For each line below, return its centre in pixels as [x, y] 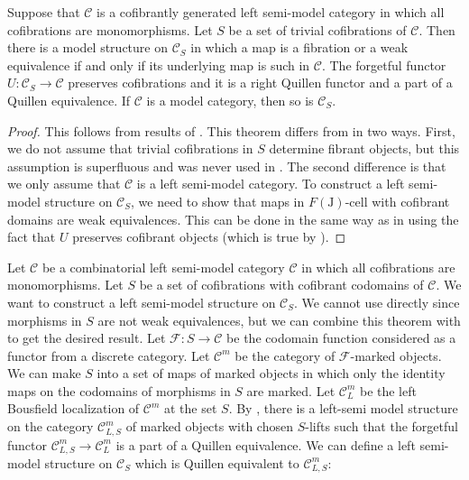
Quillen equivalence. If [69, 100]
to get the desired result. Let [87, 338]
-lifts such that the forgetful [382, 426]
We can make [44, 373]
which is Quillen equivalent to [217, 462]
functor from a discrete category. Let [109, 355]
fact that [32, 237]
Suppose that [44, 12]
